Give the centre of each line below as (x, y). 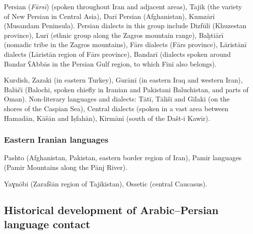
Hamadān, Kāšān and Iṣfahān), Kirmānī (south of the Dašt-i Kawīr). (107, 118)
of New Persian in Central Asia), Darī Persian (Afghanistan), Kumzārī (109, 16)
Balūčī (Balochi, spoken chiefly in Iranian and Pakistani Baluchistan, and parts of (126, 89)
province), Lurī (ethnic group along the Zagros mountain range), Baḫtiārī (114, 35)
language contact (47, 224)
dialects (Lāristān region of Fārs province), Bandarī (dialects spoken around (117, 54)
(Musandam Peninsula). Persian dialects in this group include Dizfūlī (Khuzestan (125, 25)
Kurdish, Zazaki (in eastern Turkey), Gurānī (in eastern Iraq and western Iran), (123, 80)
